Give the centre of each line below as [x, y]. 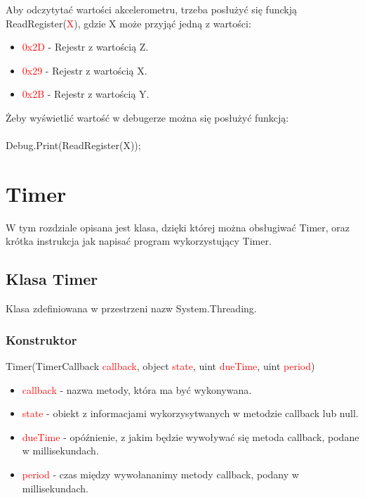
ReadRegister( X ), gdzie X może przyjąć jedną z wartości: [128, 23]
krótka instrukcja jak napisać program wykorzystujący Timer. [139, 241]
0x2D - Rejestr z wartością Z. [85, 47]
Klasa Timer [52, 279]
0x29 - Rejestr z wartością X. [85, 70]
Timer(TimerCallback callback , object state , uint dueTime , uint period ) [160, 366]
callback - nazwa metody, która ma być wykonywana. [137, 389]
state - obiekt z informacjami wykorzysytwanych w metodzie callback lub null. [190, 413]
